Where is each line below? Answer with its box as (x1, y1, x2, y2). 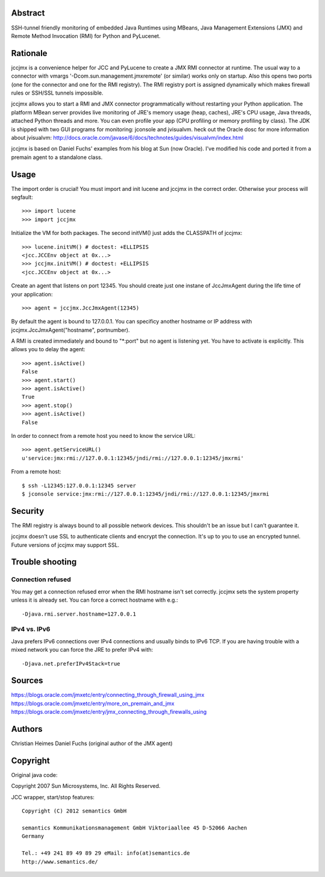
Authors (11, 724, 43, 734)
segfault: (11, 193, 33, 201)
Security (11, 506, 45, 516)
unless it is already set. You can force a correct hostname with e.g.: (11, 596, 179, 604)
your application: (11, 290, 53, 298)
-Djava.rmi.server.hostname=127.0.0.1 (22, 610, 137, 617)
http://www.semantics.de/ (22, 858, 99, 865)
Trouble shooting (11, 557, 77, 567)
